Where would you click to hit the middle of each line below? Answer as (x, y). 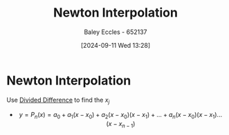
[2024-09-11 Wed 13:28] (116, 45)
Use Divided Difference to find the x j (58, 100)
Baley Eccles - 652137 (116, 32)
